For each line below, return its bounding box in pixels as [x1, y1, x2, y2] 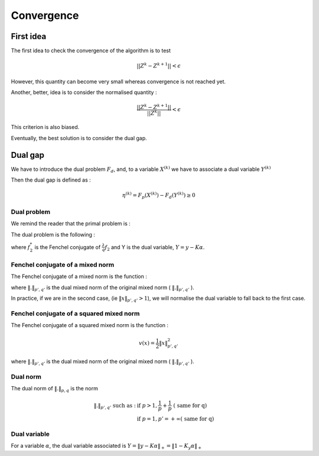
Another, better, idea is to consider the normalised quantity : [11, 89, 157, 96]
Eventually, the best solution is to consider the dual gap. [11, 134, 147, 141]
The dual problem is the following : [11, 231, 96, 238]
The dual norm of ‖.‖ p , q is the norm [11, 384, 99, 393]
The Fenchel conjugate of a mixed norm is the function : [11, 273, 147, 280]
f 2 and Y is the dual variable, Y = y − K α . [104, 243, 205, 252]
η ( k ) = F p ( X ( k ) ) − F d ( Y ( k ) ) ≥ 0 [122, 191, 196, 200]
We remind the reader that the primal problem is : [11, 220, 131, 227]
